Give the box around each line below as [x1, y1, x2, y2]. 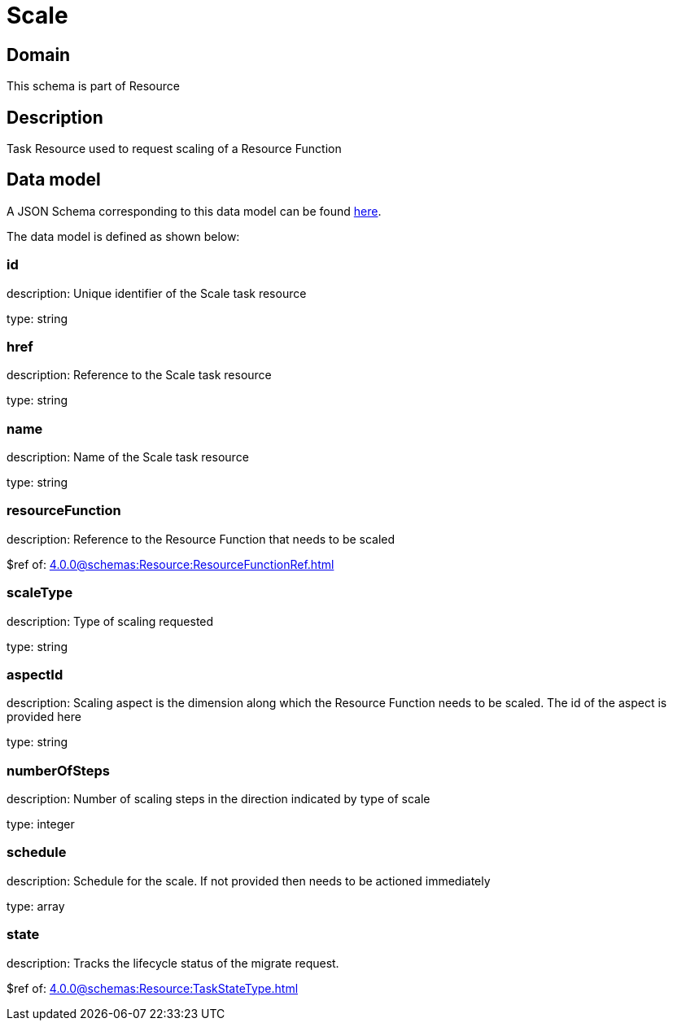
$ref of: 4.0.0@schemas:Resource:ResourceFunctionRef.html [7, 557, 334, 571]
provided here [7, 710, 81, 724]
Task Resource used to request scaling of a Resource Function [7, 142, 342, 156]
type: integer [7, 817, 75, 832]
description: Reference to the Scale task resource [7, 368, 272, 382]
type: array [7, 898, 65, 913]
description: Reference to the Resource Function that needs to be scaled [7, 531, 395, 546]
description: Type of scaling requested [7, 614, 214, 628]
